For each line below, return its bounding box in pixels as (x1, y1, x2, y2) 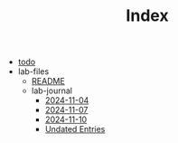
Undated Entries (44, 124, 106, 135)
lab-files (17, 66, 50, 77)
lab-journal (31, 85, 72, 96)
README (31, 76, 65, 87)
